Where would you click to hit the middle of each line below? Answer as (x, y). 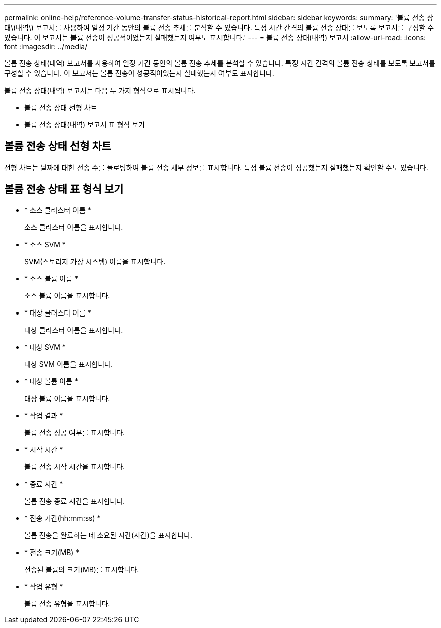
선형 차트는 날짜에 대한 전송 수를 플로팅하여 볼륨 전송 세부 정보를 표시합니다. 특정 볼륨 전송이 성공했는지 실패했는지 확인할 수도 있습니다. (216, 167)
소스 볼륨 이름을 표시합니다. (67, 295)
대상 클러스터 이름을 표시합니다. (74, 330)
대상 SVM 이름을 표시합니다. (68, 364)
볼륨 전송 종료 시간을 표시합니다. (75, 501)
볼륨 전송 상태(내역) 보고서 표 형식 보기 (85, 125)
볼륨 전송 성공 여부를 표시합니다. (75, 432)
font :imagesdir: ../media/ (46, 47)
